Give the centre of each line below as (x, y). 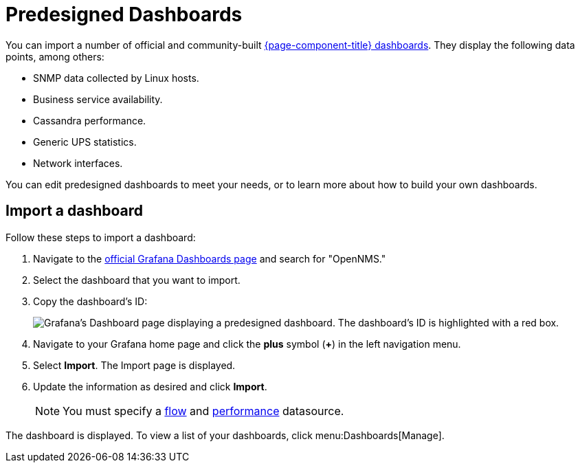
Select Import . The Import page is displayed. (134, 365)
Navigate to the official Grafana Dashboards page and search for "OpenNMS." (210, 258)
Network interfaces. (78, 163)
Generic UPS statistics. (85, 142)
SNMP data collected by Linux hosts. (116, 78)
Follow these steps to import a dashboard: (101, 237)
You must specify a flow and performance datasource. (203, 411)
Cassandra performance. (90, 120)
